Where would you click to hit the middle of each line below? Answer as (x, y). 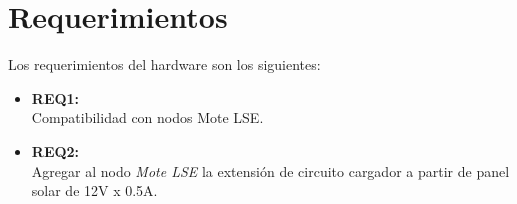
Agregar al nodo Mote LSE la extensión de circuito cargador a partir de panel (270, 170)
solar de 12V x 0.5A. (94, 190)
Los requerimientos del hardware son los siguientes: (164, 64)
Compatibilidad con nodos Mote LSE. (147, 117)
